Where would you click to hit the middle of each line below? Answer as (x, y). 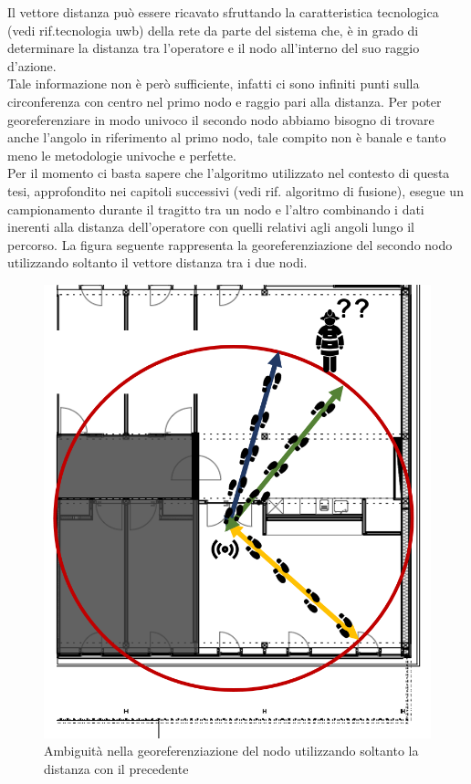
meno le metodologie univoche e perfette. (122, 155)
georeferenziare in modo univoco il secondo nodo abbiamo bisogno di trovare (221, 119)
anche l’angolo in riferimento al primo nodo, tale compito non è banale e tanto (227, 137)
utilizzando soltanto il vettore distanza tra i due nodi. (157, 262)
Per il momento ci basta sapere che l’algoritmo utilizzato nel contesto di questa (229, 173)
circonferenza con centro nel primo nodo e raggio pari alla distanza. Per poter (225, 101)
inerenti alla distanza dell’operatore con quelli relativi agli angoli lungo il (211, 227)
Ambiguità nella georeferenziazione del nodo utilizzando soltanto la (231, 751)
